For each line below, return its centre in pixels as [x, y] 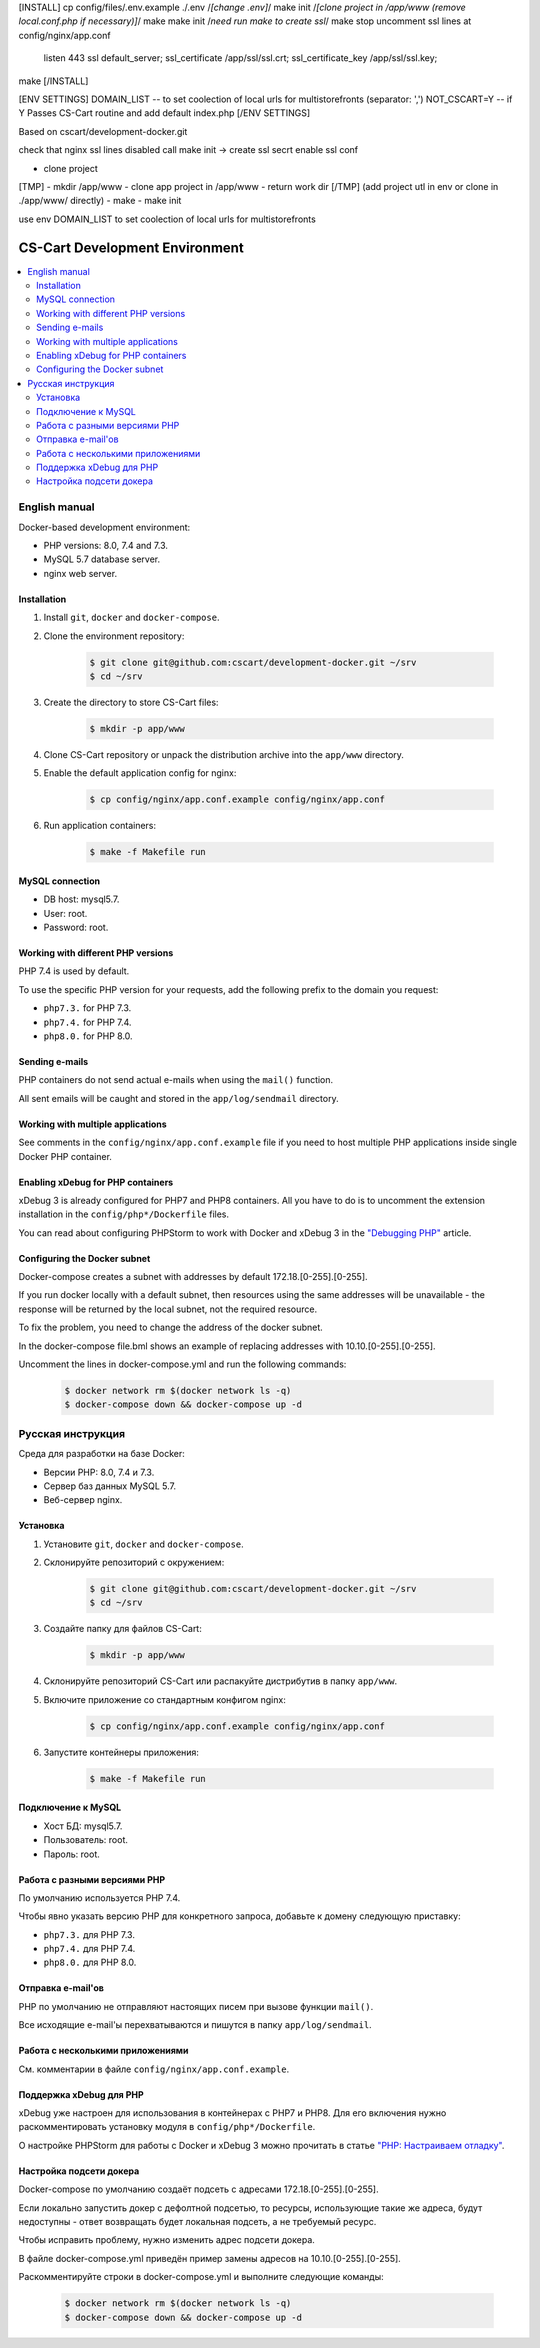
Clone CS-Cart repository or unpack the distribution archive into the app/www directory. [224, 754]
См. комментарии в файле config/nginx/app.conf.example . [154, 2069]
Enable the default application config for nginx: [140, 773]
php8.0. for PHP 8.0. [88, 1036]
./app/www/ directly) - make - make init [100, 201]
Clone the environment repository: [114, 636]
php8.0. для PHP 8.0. [90, 1962]
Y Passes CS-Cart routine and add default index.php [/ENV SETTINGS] [164, 113]
